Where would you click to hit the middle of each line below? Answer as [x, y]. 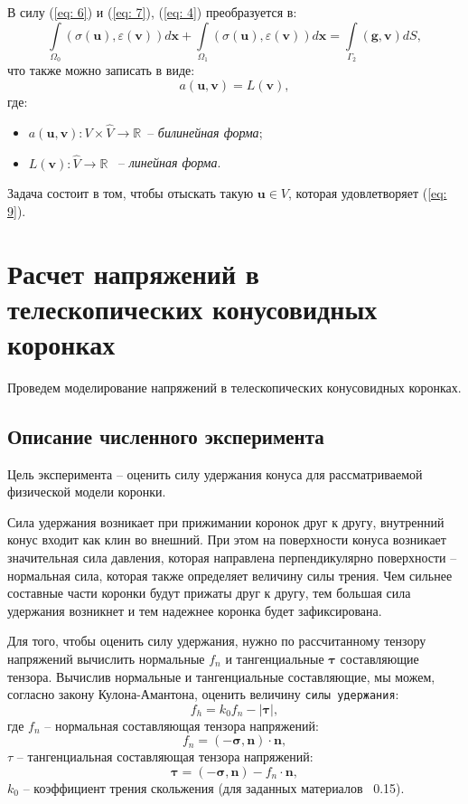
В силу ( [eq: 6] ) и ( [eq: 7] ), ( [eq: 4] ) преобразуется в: [152, 12]
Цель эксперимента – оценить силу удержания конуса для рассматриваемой [215, 473]
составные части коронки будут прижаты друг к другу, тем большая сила [209, 593]
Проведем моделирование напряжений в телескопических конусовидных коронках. [234, 387]
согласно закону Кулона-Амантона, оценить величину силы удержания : [203, 694]
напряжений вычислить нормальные [106, 658]
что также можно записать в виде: [101, 70]
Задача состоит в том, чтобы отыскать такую [131, 193]
